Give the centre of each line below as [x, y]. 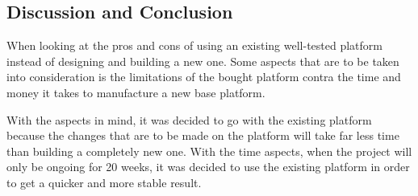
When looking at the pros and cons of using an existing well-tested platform [194, 45]
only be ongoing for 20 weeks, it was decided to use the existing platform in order [208, 167]
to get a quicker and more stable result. [104, 182]
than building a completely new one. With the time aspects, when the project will [209, 151]
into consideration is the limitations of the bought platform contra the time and [204, 77]
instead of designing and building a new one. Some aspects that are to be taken [203, 61]
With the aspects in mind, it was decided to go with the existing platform [189, 119]
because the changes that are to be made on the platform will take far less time [203, 135]
